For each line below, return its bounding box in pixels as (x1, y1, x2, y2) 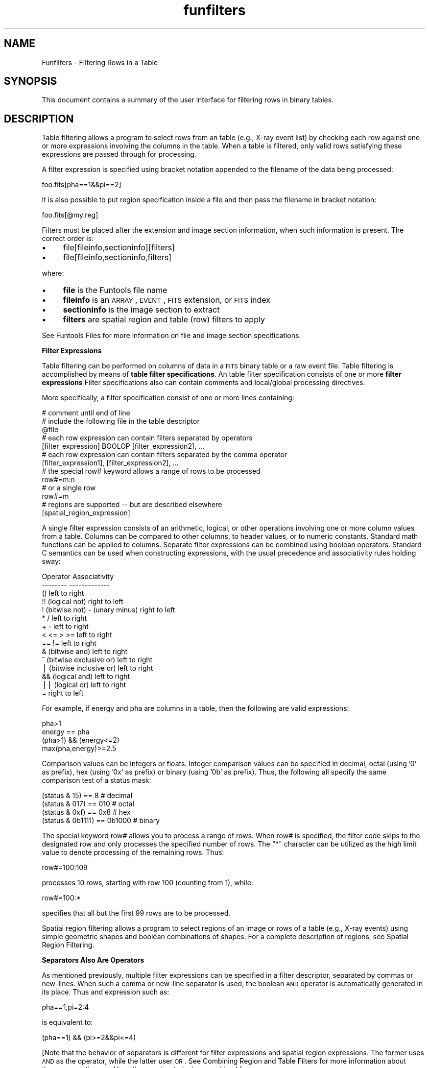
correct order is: (42, 234, 94, 243)
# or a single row (42, 484, 96, 492)
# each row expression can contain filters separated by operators (42, 434, 253, 442)
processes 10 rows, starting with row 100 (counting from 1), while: (42, 878, 253, 887)
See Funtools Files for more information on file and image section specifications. (42, 331, 301, 340)
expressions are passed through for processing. (42, 150, 196, 159)
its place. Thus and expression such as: (42, 988, 169, 996)
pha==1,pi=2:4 (42, 1003, 89, 1012)
